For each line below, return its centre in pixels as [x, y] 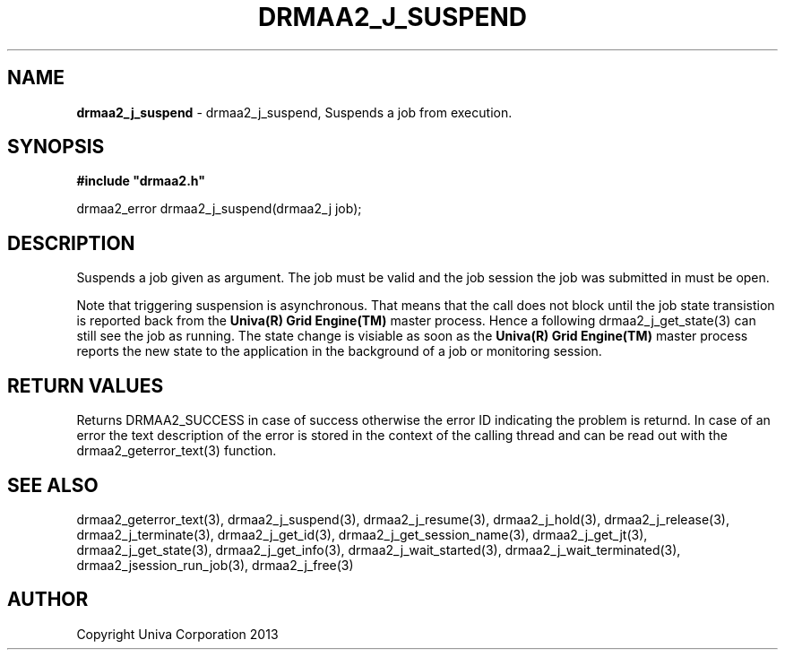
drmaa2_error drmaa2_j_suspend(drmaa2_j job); [219, 209]
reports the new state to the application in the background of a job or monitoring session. [339, 351]
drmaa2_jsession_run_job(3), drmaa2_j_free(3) [215, 565]
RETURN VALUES [86, 385]
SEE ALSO [53, 485]
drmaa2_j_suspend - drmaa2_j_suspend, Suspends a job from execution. [294, 112]
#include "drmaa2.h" [141, 181]
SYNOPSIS [56, 147]
